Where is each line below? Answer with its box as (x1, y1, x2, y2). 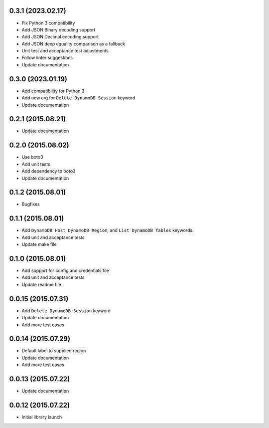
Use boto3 (21, 154, 43, 160)
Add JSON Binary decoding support (21, 26, 96, 32)
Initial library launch (21, 414, 62, 420)
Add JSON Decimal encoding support (21, 34, 99, 40)
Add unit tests (21, 161, 51, 167)
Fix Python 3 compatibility (21, 20, 75, 26)
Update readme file (21, 281, 62, 287)
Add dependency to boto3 (21, 168, 76, 174)
